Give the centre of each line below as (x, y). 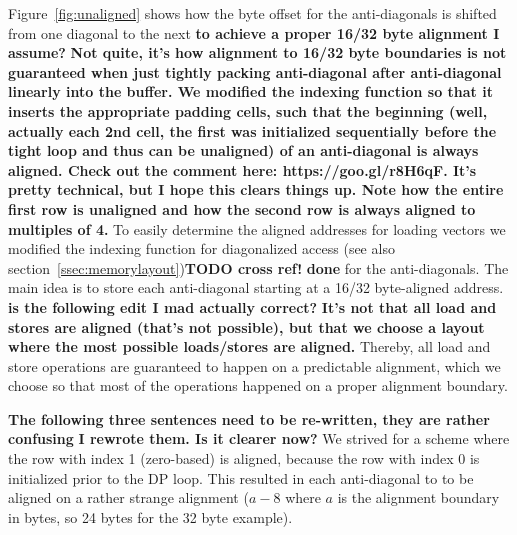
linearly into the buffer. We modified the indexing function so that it (250, 91)
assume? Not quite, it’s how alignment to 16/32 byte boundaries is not (257, 52)
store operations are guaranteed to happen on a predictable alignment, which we (254, 365)
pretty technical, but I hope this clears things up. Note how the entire (256, 189)
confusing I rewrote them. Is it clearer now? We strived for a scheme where (259, 438)
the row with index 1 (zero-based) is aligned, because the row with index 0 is (244, 458)
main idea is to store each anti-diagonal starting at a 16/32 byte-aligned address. (256, 287)
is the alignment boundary (418, 497)
